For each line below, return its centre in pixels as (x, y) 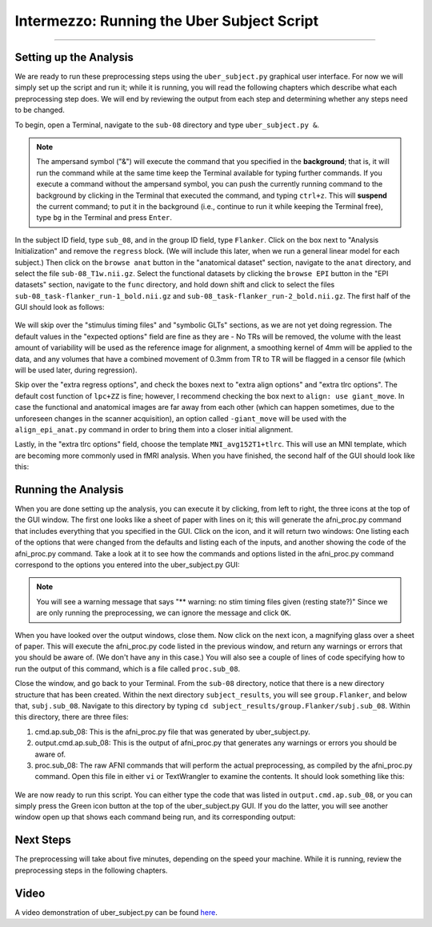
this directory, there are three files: (72, 717)
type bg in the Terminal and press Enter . (104, 218)
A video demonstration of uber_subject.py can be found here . (116, 912)
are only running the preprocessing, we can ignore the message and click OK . (164, 613)
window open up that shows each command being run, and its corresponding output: (155, 817)
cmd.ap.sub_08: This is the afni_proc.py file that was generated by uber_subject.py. (173, 732)
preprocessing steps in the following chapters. (91, 870)
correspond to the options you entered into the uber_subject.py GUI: (127, 565)
